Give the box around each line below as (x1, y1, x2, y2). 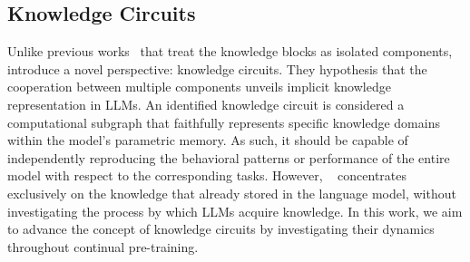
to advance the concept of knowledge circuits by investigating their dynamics (7, 219, 435, 238)
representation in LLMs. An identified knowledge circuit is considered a (7, 94, 405, 113)
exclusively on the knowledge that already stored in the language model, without (7, 183, 456, 202)
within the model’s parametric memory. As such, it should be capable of (7, 131, 408, 150)
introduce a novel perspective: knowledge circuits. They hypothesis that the (7, 59, 427, 78)
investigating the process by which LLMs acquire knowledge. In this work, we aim (7, 201, 463, 220)
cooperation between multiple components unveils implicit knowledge (7, 77, 391, 96)
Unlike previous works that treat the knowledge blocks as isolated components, (7, 42, 453, 61)
